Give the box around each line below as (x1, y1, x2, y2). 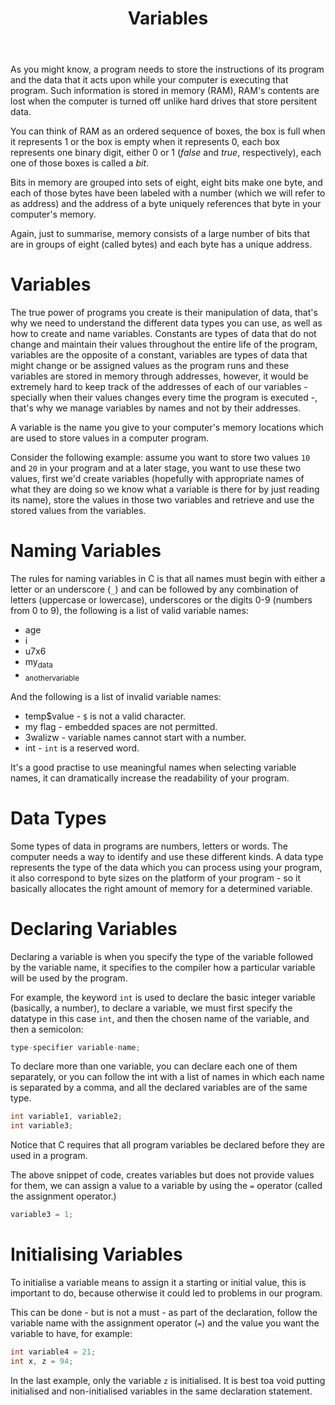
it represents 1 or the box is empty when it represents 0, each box (10, 136, 280, 148)
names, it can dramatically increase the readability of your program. (10, 772, 290, 784)
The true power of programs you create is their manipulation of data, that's (10, 307, 318, 319)
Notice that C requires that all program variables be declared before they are (10, 1139, 325, 1151)
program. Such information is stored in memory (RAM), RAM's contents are (10, 85, 320, 97)
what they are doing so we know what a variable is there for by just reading (10, 483, 320, 496)
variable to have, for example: (10, 1327, 133, 1339)
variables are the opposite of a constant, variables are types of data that (10, 349, 308, 361)
